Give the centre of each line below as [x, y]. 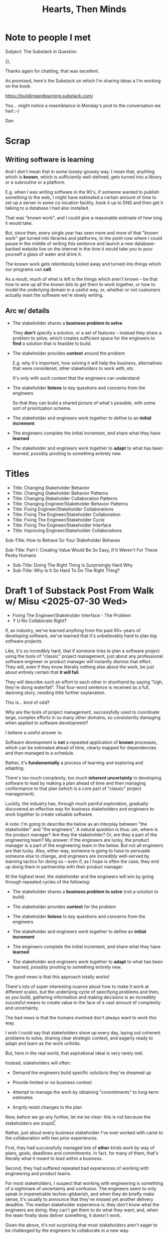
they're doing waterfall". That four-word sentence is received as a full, [77, 687]
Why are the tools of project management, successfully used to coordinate [82, 712]
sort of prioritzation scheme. [42, 408]
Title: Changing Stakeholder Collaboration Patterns [65, 498]
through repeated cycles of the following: [48, 882]
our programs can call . [29, 269]
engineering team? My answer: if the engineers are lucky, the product [77, 840]
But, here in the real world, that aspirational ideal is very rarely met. [74, 1053]
